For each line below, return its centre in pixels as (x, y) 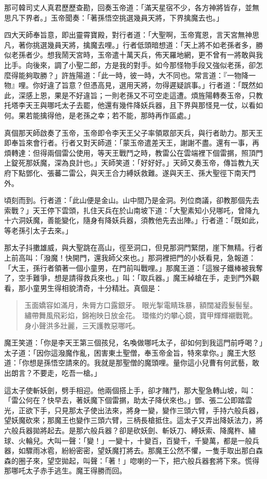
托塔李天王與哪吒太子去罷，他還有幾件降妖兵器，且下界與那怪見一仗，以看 (130, 105)
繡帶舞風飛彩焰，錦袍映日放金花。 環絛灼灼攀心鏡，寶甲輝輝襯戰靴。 (141, 315)
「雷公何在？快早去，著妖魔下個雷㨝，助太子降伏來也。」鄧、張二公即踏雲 (128, 400)
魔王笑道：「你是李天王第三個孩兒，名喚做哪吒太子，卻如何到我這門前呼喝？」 (133, 343)
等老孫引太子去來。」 (38, 230)
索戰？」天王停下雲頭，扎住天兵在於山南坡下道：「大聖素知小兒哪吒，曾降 (128, 210)
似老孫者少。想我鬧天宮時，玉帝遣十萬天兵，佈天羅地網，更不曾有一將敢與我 (133, 55)
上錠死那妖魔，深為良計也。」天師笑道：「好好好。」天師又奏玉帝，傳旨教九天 (132, 163)
